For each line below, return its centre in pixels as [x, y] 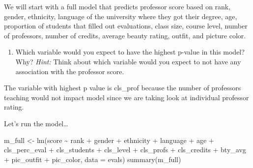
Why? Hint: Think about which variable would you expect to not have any [128, 61]
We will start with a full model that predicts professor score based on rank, [117, 6]
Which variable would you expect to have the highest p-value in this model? [130, 52]
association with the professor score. [70, 71]
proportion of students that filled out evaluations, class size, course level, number [126, 26]
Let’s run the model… [36, 123]
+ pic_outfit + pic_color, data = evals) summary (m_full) [93, 159]
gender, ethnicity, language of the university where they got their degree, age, [121, 16]
